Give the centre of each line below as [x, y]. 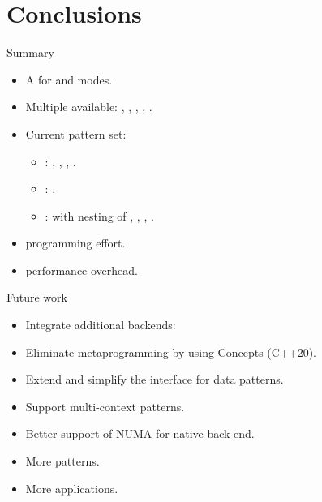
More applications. [72, 488]
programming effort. [75, 243]
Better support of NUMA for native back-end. [140, 433]
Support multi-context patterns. [105, 406]
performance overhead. [82, 270]
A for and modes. [69, 79]
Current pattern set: [76, 133]
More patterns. [62, 461]
